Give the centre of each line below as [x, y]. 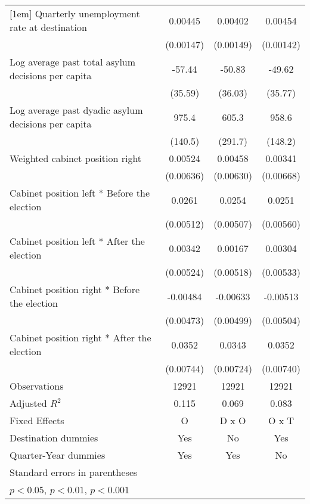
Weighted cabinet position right [76, 158]
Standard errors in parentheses [74, 472]
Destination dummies [54, 438]
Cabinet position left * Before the [80, 193]
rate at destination [48, 27]
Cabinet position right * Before [75, 289]
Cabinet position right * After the [80, 337]
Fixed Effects [37, 420]
